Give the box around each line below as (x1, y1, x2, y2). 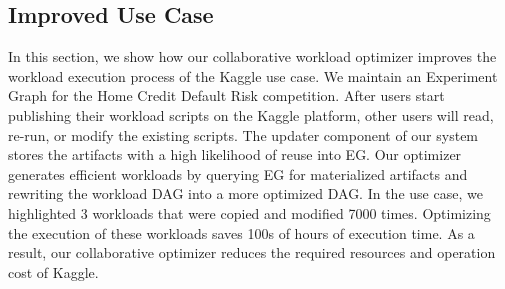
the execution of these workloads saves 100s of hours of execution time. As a (8, 222, 475, 243)
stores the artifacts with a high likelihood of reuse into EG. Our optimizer (8, 144, 462, 165)
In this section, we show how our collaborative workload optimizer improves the (8, 46, 497, 67)
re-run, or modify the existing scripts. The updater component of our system (8, 124, 479, 145)
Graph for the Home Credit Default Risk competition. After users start (8, 85, 445, 106)
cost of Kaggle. (8, 261, 99, 282)
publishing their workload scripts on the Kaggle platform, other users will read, (8, 104, 494, 125)
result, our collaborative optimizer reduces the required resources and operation (8, 242, 496, 263)
